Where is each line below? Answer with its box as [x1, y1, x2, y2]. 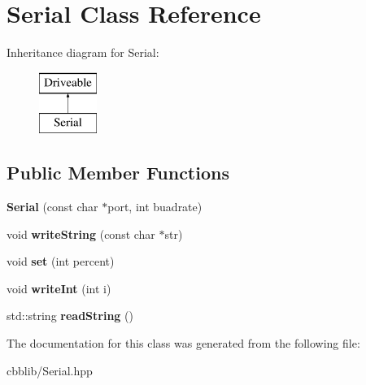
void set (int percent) [7, 253, 115, 270]
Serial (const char [7, 198, 98, 215]
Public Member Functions [7, 160, 229, 185]
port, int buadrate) [107, 198, 203, 215]
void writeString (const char [7, 225, 155, 242]
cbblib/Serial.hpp [7, 361, 93, 379]
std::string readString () [7, 307, 133, 324]
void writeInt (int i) [7, 279, 111, 296]
